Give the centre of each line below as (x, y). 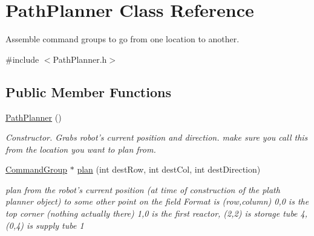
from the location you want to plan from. (81, 149)
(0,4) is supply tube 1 (45, 225)
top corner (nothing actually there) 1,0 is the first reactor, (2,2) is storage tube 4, (157, 213)
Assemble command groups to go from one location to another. (123, 39)
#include (22, 59)
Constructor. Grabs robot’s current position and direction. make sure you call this (157, 137)
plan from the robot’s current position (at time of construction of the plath (143, 189)
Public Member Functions (88, 91)
